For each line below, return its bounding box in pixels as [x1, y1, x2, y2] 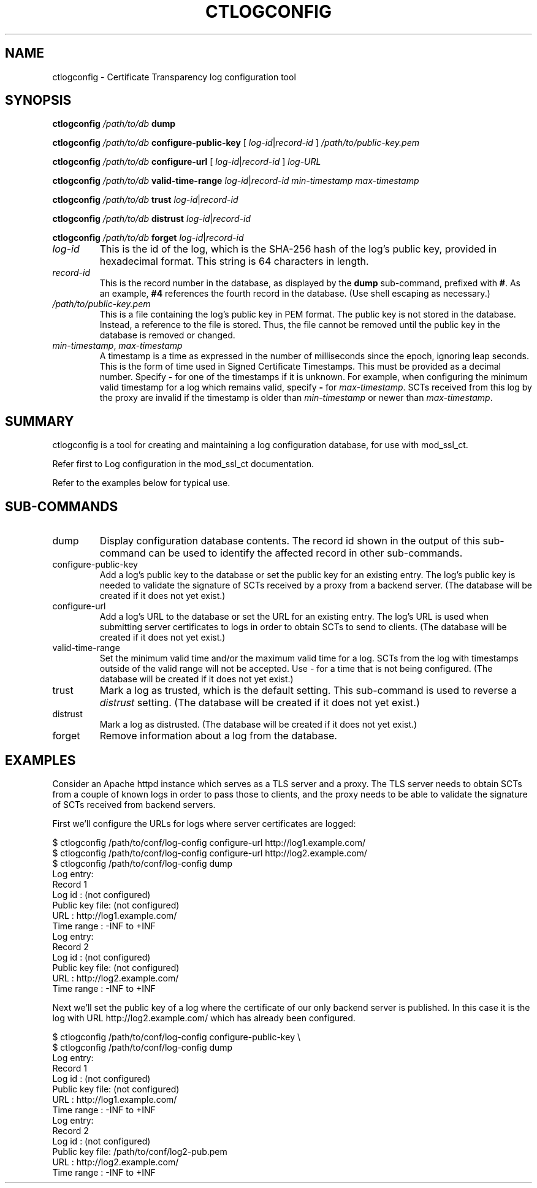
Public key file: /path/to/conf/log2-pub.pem [52, 1146, 227, 1157]
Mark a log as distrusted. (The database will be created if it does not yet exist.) [99, 719, 417, 730]
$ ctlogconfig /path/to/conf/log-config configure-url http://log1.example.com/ [52, 837, 366, 848]
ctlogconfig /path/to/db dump [52, 118, 176, 129]
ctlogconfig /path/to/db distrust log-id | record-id [52, 213, 251, 224]
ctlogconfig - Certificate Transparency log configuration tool [52, 71, 296, 82]
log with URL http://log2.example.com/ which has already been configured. [52, 1012, 356, 1023]
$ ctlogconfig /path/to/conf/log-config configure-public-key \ [52, 1031, 300, 1042]
